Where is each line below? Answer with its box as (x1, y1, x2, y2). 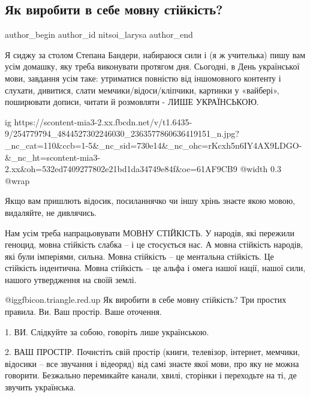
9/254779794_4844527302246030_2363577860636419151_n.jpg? (5, 127, 239, 140)
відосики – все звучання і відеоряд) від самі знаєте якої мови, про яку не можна (5, 357, 299, 369)
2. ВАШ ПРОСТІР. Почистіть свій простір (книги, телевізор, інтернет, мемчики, (5, 345, 300, 358)
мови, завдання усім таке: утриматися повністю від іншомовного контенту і (5, 71, 281, 84)
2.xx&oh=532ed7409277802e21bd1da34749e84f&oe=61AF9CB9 (5, 163, 237, 175)
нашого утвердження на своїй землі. (5, 273, 137, 285)
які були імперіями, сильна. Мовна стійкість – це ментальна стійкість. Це (5, 249, 274, 262)
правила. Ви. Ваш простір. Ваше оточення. (5, 305, 162, 318)
